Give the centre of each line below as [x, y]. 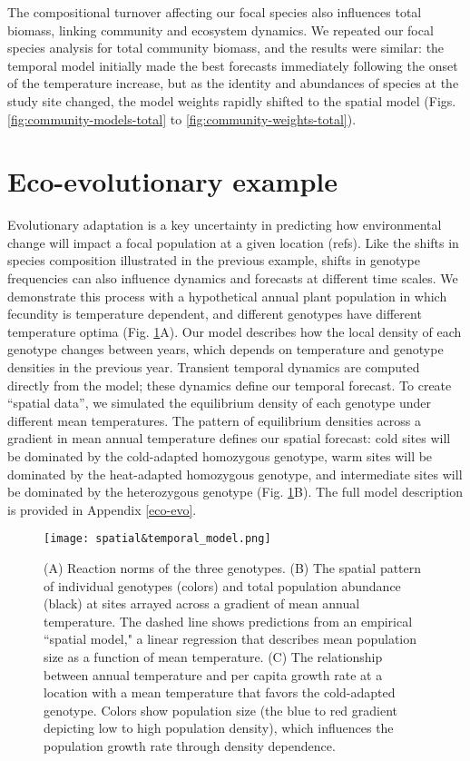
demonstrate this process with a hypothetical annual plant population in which [227, 296]
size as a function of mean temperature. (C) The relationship [213, 657]
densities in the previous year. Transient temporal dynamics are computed [214, 367]
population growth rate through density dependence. [190, 745]
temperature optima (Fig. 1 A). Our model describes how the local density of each [235, 331]
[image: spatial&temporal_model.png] [157, 539]
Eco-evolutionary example [172, 181]
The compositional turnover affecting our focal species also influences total [215, 12]
